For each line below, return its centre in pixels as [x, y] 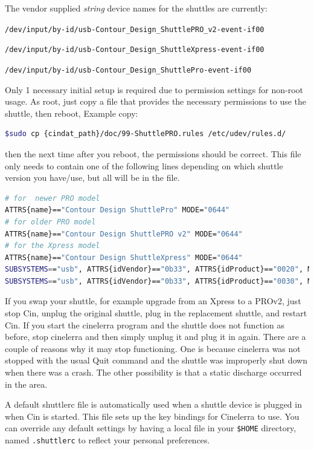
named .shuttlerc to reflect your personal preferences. [107, 440]
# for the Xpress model [53, 246]
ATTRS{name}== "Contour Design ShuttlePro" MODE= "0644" [117, 210]
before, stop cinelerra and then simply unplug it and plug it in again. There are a [155, 337]
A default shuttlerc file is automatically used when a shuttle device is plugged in [153, 404]
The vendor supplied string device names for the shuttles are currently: [136, 8]
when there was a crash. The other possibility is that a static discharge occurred [153, 372]
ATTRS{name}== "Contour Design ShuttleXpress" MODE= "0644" [124, 257]
